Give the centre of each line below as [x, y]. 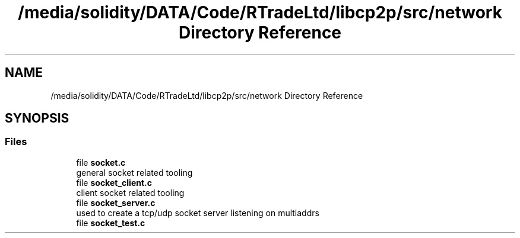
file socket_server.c [116, 202]
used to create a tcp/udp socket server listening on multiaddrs [198, 213]
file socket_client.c [114, 182]
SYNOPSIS [37, 118]
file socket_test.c [111, 223]
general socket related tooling [134, 172]
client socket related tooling [130, 192]
